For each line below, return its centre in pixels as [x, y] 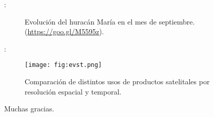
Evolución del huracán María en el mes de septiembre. [110, 21]
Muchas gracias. [29, 109]
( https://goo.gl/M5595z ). [64, 31]
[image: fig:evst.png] [63, 65]
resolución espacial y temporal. [73, 91]
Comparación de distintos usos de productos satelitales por [117, 81]
